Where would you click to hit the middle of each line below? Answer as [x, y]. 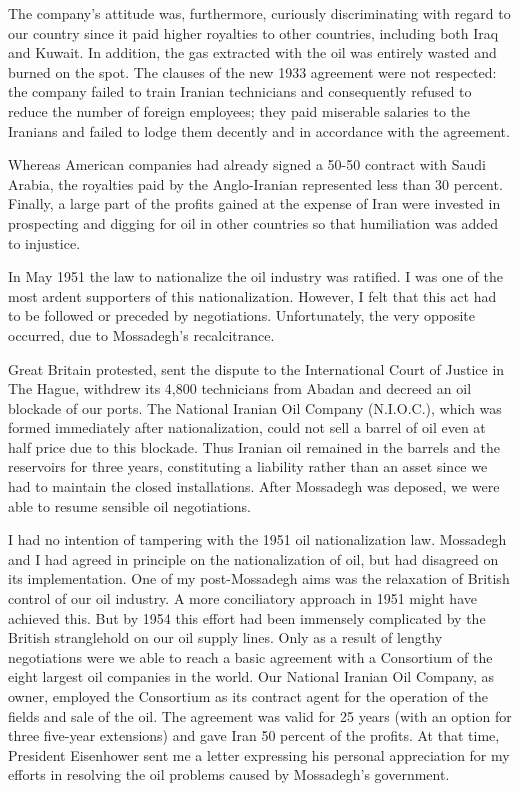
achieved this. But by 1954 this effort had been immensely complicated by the [247, 617]
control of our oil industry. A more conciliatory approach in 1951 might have [242, 598]
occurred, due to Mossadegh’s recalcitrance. [141, 334]
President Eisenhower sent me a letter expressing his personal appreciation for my [259, 754]
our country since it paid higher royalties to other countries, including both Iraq [253, 32]
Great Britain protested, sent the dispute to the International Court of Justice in [256, 368]
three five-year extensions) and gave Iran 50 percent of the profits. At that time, [254, 735]
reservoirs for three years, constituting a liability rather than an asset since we [248, 466]
